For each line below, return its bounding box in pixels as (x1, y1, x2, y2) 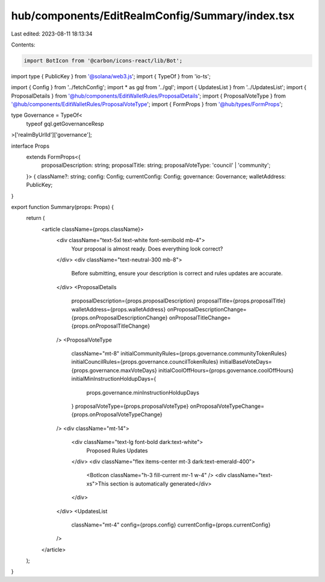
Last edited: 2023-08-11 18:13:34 (11, 30, 93, 37)
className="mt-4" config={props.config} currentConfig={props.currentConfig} (71, 521, 271, 528)
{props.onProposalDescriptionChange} (71, 314, 168, 321)
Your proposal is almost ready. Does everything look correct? (71, 245, 223, 252)
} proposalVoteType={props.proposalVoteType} (71, 402, 189, 410)
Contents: (11, 41, 36, 48)
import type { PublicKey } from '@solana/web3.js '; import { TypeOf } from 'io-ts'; (11, 72, 211, 80)
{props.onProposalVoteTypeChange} (71, 411, 162, 418)
